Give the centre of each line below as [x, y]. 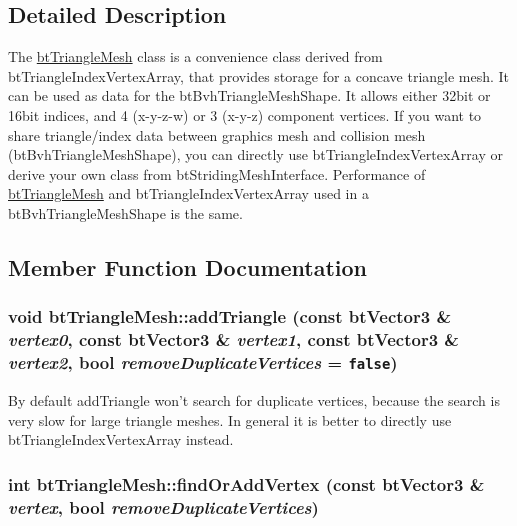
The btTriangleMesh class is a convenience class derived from [195, 56]
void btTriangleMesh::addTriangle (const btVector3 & [230, 316]
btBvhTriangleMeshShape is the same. [125, 212]
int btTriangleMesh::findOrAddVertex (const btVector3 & [246, 483]
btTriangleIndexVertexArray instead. [121, 439]
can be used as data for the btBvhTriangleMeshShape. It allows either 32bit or [249, 95]
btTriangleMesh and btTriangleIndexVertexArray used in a [188, 193]
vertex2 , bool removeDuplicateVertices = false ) [203, 362]
